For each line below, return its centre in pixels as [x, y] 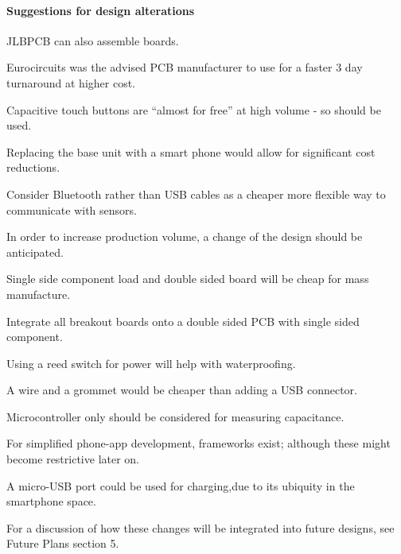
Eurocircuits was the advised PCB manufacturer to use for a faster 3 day [185, 67]
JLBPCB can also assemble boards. [93, 40]
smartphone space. [51, 501]
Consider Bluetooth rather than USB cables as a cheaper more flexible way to [196, 194]
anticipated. [35, 252]
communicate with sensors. [72, 209]
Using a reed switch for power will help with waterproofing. [151, 363]
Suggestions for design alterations [101, 10]
